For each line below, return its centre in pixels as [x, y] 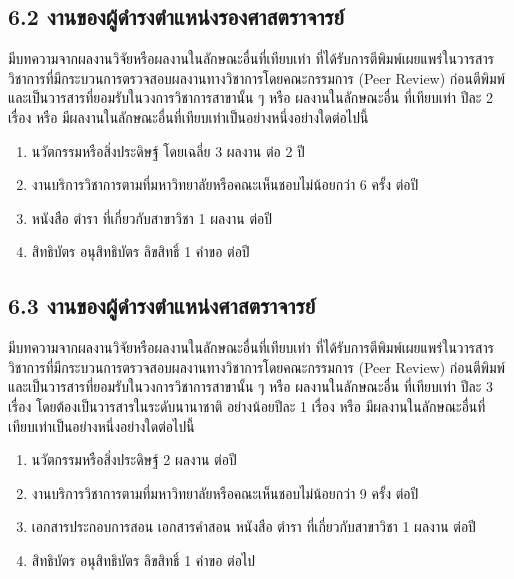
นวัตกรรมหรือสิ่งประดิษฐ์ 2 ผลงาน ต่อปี [134, 459]
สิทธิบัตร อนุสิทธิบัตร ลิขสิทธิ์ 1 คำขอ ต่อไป [143, 559]
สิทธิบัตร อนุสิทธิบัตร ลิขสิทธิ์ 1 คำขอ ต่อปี [140, 251]
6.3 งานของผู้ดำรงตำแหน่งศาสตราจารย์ [162, 305]
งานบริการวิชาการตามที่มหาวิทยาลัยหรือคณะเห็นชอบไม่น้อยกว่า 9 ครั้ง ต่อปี [225, 492]
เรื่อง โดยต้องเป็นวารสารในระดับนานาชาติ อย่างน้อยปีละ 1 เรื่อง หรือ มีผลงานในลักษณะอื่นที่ [247, 405]
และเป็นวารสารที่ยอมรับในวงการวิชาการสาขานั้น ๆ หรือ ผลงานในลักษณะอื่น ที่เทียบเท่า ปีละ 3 [250, 386]
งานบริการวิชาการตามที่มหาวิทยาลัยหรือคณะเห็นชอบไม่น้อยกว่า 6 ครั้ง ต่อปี [225, 184]
